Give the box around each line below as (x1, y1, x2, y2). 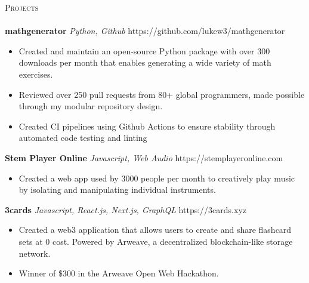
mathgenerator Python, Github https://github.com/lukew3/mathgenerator (5, 24, 285, 37)
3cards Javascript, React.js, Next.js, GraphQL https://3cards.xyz (5, 203, 246, 216)
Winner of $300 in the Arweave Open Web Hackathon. (18, 267, 219, 279)
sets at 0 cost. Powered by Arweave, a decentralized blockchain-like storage (18, 235, 293, 247)
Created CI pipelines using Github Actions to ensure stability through (18, 119, 276, 132)
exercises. (18, 67, 53, 80)
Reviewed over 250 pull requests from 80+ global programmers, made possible (18, 88, 305, 100)
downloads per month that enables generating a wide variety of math (18, 56, 271, 69)
